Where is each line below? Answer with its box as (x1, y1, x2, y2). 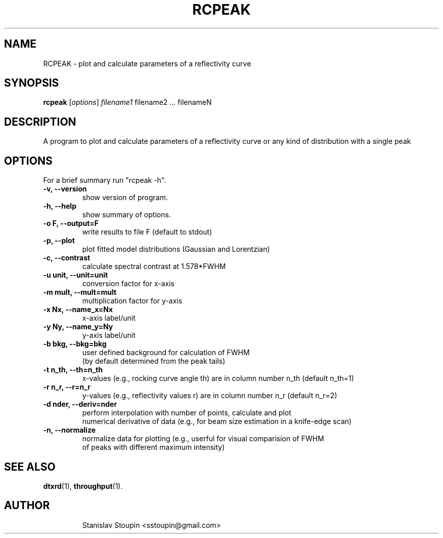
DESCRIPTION (4, 115, 76, 128)
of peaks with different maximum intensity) (82, 443, 225, 452)
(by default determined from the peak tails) (82, 357, 226, 366)
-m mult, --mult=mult (43, 288, 117, 297)
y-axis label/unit (82, 331, 136, 340)
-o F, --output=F (43, 219, 99, 228)
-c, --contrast (43, 253, 91, 262)
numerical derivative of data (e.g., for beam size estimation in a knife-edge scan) (82, 417, 352, 426)
